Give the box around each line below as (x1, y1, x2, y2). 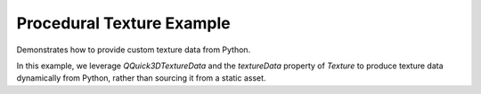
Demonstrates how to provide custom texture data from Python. (16, 44, 251, 55)
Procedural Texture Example (16, 13, 231, 33)
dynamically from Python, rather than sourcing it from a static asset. (16, 73, 266, 83)
